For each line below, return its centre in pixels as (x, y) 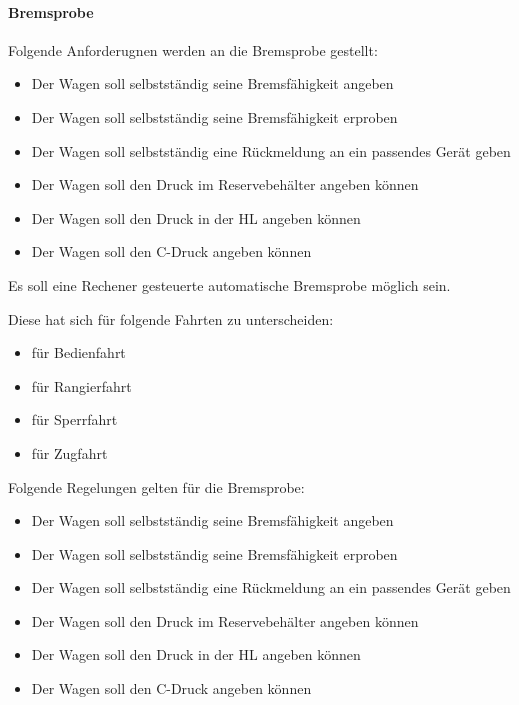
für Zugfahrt (69, 452)
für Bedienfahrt (78, 352)
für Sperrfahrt (74, 419)
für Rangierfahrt (81, 385)
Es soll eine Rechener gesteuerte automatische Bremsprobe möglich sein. (229, 284)
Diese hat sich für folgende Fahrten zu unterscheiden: (171, 318)
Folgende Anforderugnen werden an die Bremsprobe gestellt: (193, 49)
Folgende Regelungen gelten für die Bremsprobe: (156, 486)
